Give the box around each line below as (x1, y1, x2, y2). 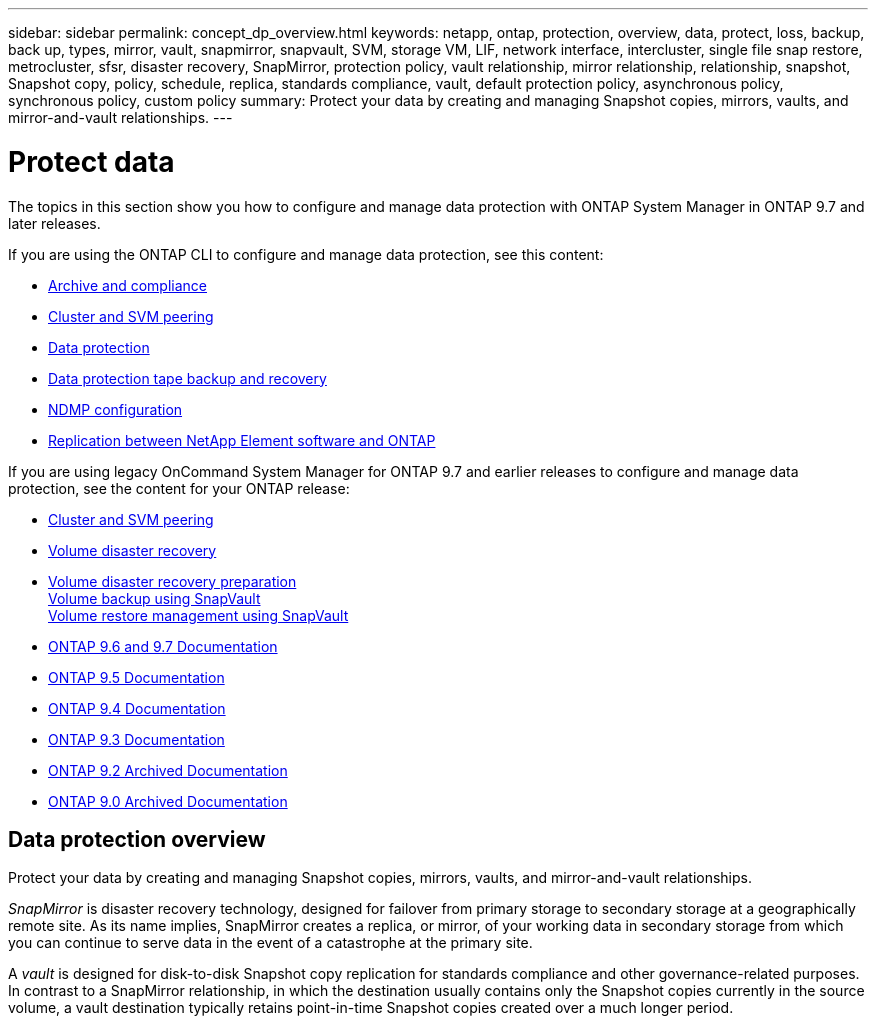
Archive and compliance (48, 276, 208, 294)
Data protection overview (8, 826, 266, 852)
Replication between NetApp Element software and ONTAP (48, 431, 436, 449)
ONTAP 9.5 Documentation (48, 668, 225, 686)
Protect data (8, 144, 175, 179)
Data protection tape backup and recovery (48, 369, 327, 387)
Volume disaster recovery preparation (48, 572, 297, 590)
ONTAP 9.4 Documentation (48, 699, 226, 717)
